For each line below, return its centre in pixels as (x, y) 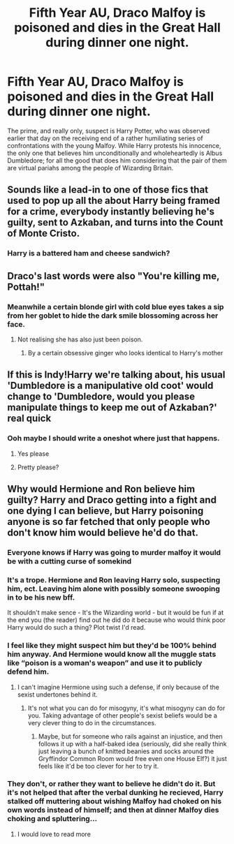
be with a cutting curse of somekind (70, 561)
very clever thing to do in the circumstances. (92, 723)
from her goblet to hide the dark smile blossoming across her (113, 316)
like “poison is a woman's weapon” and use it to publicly (105, 663)
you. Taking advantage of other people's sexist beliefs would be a (123, 715)
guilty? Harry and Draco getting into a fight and (112, 500)
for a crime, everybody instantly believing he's (111, 212)
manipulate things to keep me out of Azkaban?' (112, 407)
